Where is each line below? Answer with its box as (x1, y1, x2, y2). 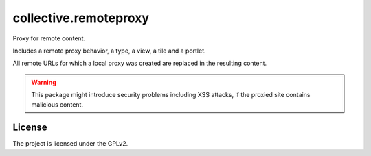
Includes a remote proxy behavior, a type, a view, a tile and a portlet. (12, 47, 206, 55)
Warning (31, 78, 56, 86)
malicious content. (31, 100, 84, 109)
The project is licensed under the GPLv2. (12, 140, 128, 148)
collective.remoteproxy (12, 10, 149, 25)
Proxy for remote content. (12, 34, 86, 42)
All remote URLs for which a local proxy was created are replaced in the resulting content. (12, 59, 267, 68)
